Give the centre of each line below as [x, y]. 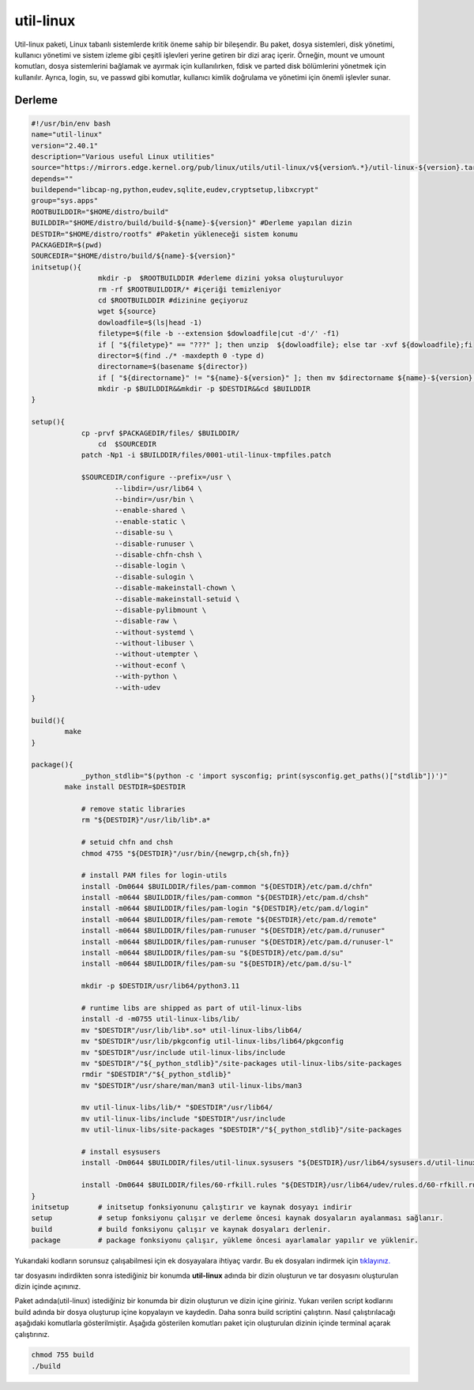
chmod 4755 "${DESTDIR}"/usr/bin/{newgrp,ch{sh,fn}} [185, 853]
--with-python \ [146, 676]
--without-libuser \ [154, 643]
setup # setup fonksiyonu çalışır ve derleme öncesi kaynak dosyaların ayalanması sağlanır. [237, 1218]
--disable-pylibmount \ [161, 610]
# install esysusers [121, 1152]
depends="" [52, 179]
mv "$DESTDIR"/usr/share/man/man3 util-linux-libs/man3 [192, 1085]
